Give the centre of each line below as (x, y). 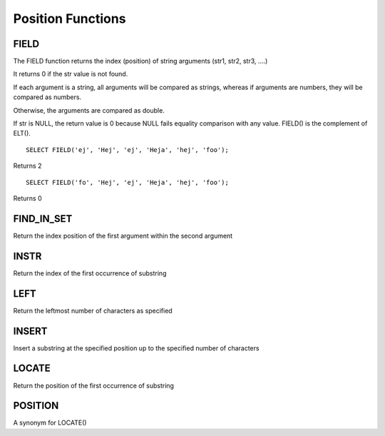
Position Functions (70, 19)
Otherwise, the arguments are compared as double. (89, 110)
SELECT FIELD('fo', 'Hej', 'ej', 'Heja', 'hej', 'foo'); (128, 182)
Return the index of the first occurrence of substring (90, 273)
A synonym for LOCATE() (50, 423)
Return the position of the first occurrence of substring (94, 385)
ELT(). (22, 133)
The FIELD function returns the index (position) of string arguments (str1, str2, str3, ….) (140, 61)
